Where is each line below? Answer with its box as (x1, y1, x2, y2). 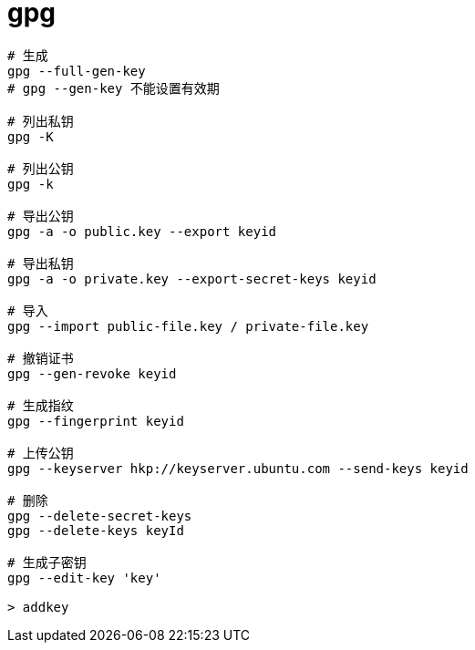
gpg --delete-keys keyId (7, 522, 184, 538)
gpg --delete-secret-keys (7, 508, 192, 523)
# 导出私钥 (7, 255, 74, 271)
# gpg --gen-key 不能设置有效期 (7, 80, 220, 96)
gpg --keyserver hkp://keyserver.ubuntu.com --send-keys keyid (7, 460, 469, 476)
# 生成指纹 (7, 397, 74, 413)
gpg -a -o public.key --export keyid (7, 223, 277, 239)
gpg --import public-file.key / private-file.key (7, 318, 369, 334)
